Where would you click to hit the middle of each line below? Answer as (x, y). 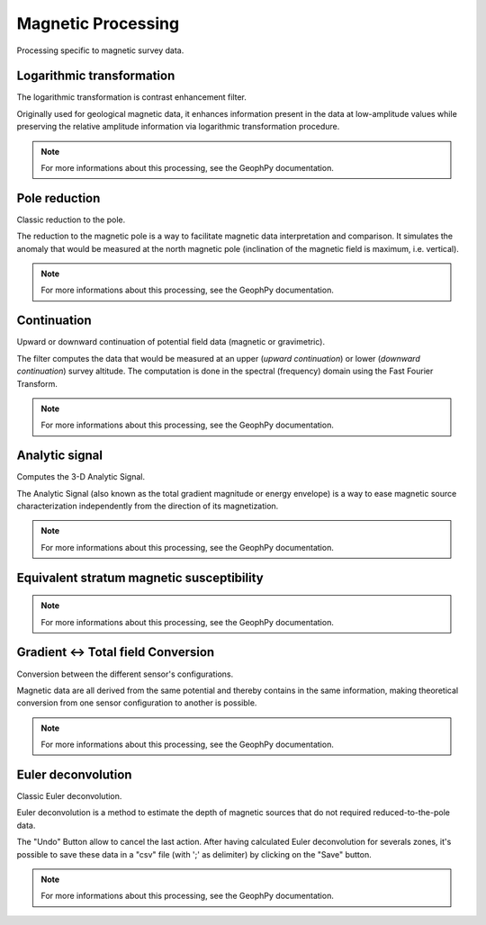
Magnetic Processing (98, 23)
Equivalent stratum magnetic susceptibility (140, 577)
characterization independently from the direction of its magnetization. (148, 506)
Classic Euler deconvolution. (69, 795)
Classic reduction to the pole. (71, 220)
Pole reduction (58, 198)
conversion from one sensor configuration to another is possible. (137, 703)
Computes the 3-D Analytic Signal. (81, 477)
